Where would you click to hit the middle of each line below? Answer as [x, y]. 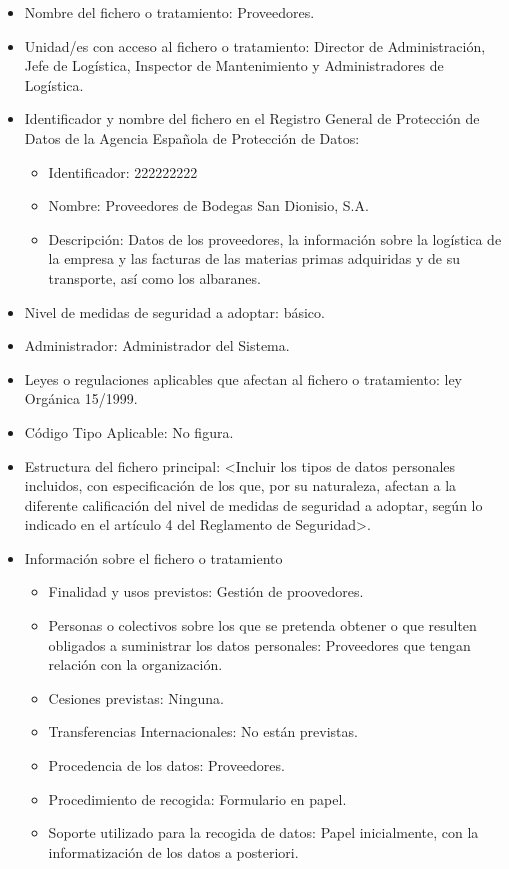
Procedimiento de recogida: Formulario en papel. [197, 798]
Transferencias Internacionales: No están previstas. [203, 731]
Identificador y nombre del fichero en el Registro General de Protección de [252, 118]
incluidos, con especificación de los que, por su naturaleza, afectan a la [240, 485]
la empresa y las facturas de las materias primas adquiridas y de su [254, 258]
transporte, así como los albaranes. [154, 277]
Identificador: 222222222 [123, 171]
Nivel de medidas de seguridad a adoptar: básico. [174, 311]
